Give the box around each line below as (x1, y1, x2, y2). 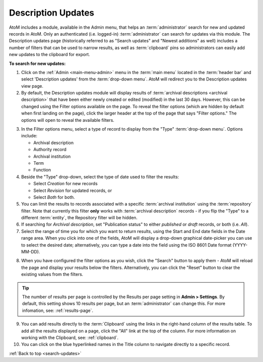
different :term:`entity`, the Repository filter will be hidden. (21, 215, 138, 221)
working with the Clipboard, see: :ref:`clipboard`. (21, 334, 119, 341)
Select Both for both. (33, 194, 75, 200)
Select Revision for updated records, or (33, 188, 112, 193)
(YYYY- (232, 242, 248, 248)
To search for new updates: (9, 60, 66, 66)
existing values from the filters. (21, 271, 84, 277)
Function (33, 167, 51, 173)
